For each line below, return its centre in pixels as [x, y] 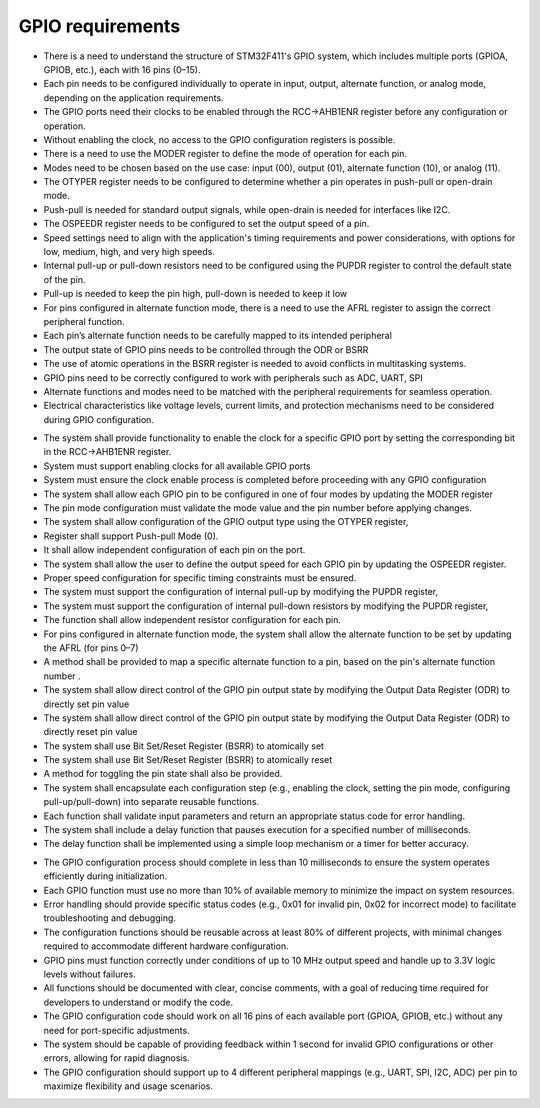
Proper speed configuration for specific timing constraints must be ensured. [200, 578]
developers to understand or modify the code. [138, 1002]
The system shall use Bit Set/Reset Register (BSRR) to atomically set [184, 746]
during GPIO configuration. [99, 419]
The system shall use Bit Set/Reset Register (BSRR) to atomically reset [188, 760]
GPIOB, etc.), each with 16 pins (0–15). [122, 69]
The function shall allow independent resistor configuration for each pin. [192, 620]
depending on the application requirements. [133, 97]
